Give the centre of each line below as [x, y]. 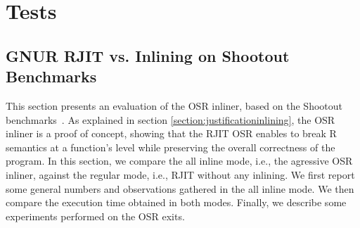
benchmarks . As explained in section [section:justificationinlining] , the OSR [171, 119]
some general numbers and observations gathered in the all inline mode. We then [180, 188]
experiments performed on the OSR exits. [95, 216]
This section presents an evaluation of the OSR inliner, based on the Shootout [174, 105]
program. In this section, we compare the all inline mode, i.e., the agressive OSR [179, 161]
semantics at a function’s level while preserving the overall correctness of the [171, 147]
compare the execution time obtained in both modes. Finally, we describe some [176, 202]
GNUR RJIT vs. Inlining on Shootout [148, 55]
